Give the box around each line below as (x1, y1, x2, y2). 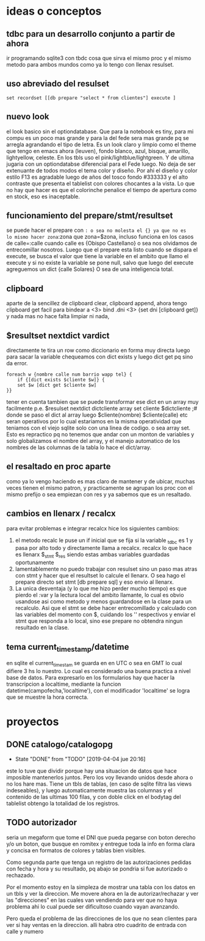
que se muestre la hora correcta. (6, 693, 88, 701)
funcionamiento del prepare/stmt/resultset (6, 210, 173, 221)
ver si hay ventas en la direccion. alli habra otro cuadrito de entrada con (6, 921, 187, 928)
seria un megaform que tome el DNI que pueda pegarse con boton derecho (6, 833, 196, 841)
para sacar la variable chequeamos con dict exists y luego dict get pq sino (6, 353, 193, 360)
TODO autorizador (6, 817, 77, 828)
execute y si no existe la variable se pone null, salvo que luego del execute (6, 259, 194, 267)
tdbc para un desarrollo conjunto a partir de (6, 29, 175, 39)
